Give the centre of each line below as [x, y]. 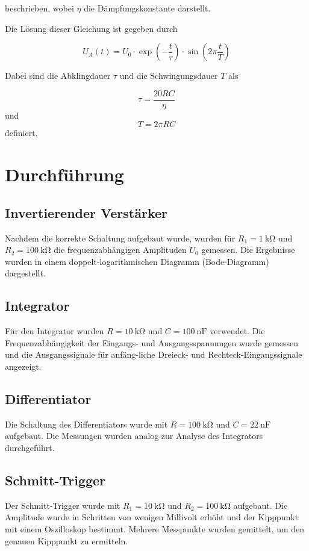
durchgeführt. [30, 447]
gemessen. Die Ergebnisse [248, 250]
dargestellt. [25, 273]
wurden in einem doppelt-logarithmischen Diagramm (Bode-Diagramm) [137, 261]
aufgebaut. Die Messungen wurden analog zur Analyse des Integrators [134, 436]
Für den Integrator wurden [55, 331]
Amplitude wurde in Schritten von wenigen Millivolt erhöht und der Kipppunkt [152, 517]
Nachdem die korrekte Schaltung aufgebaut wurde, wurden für [120, 238]
